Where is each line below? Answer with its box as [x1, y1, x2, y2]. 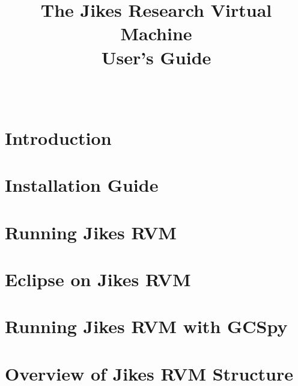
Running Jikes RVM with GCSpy [5, 314, 288, 339]
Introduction [5, 125, 112, 150]
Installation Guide [5, 173, 159, 197]
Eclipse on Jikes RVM [5, 267, 191, 292]
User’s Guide [101, 44, 211, 69]
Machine [120, 21, 192, 46]
